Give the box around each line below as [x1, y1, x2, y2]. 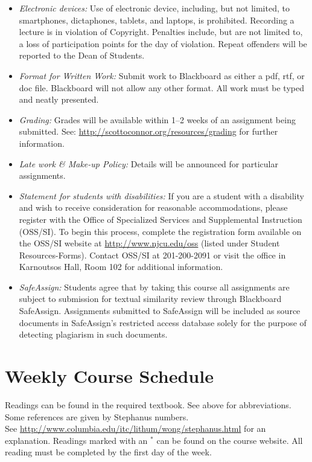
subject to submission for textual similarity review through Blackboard [19, 292, 282, 305]
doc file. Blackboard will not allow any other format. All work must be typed [19, 81, 304, 94]
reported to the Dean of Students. [19, 49, 145, 62]
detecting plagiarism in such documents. [19, 328, 168, 341]
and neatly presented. [19, 93, 99, 106]
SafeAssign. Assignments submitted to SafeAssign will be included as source [19, 304, 301, 317]
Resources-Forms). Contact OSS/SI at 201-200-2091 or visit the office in [19, 248, 286, 261]
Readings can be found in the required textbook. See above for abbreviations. [5, 398, 291, 411]
